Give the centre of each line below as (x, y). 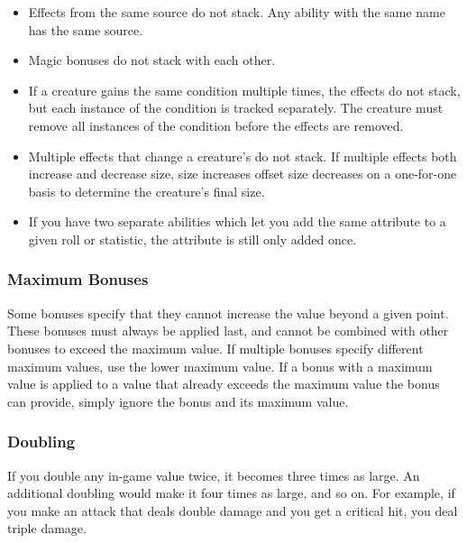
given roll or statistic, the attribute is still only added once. (192, 239)
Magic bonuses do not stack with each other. (152, 60)
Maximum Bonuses (78, 279)
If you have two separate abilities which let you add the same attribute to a (237, 221)
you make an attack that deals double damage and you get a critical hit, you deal (233, 510)
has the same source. (86, 29)
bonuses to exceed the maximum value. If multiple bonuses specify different (215, 348)
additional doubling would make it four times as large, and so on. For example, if (231, 493)
